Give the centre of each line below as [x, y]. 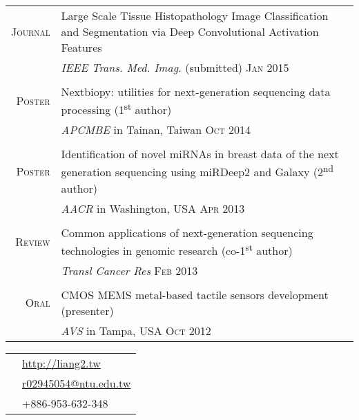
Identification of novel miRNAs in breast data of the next [200, 154]
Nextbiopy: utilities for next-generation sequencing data [196, 92]
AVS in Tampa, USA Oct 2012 [136, 330]
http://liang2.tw [61, 363]
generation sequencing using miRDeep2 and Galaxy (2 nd [197, 171]
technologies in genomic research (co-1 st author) [177, 249]
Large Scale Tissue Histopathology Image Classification [195, 16]
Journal [31, 31]
